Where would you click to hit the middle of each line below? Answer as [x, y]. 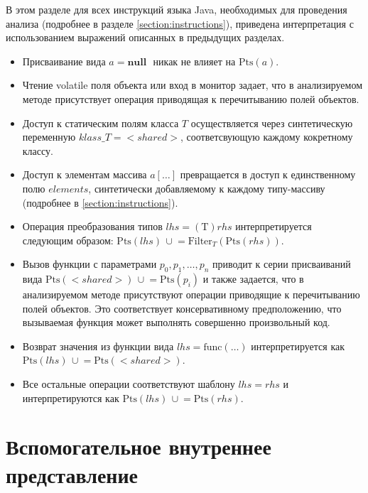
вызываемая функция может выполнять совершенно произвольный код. [176, 322]
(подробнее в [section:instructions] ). [100, 202]
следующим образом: [68, 240]
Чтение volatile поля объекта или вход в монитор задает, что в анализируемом [193, 85]
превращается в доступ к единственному [268, 174]
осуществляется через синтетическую [272, 123]
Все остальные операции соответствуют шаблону [129, 384]
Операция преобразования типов [92, 226]
